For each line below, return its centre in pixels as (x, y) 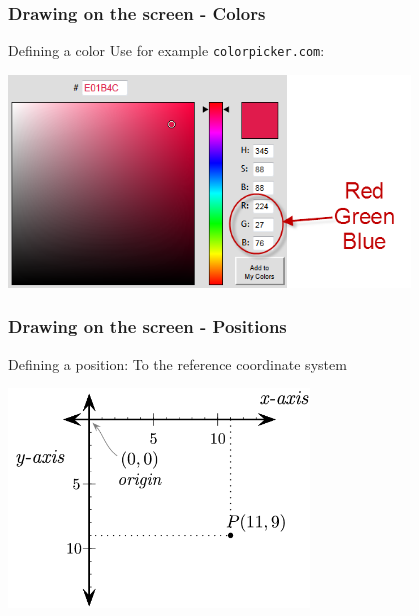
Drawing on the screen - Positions (147, 326)
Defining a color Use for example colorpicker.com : (166, 50)
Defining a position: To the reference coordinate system (177, 363)
